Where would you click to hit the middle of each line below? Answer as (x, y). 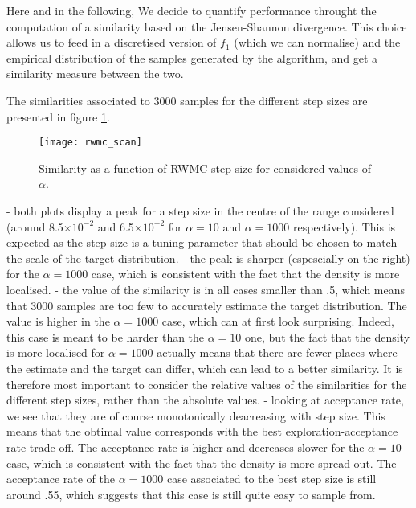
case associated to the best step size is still (271, 479)
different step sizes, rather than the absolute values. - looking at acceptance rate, (205, 400)
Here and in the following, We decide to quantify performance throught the (192, 10)
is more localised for (56, 352)
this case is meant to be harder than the (106, 336)
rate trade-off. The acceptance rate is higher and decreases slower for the (186, 447)
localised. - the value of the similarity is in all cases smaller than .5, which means (206, 289)
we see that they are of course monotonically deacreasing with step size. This (196, 415)
